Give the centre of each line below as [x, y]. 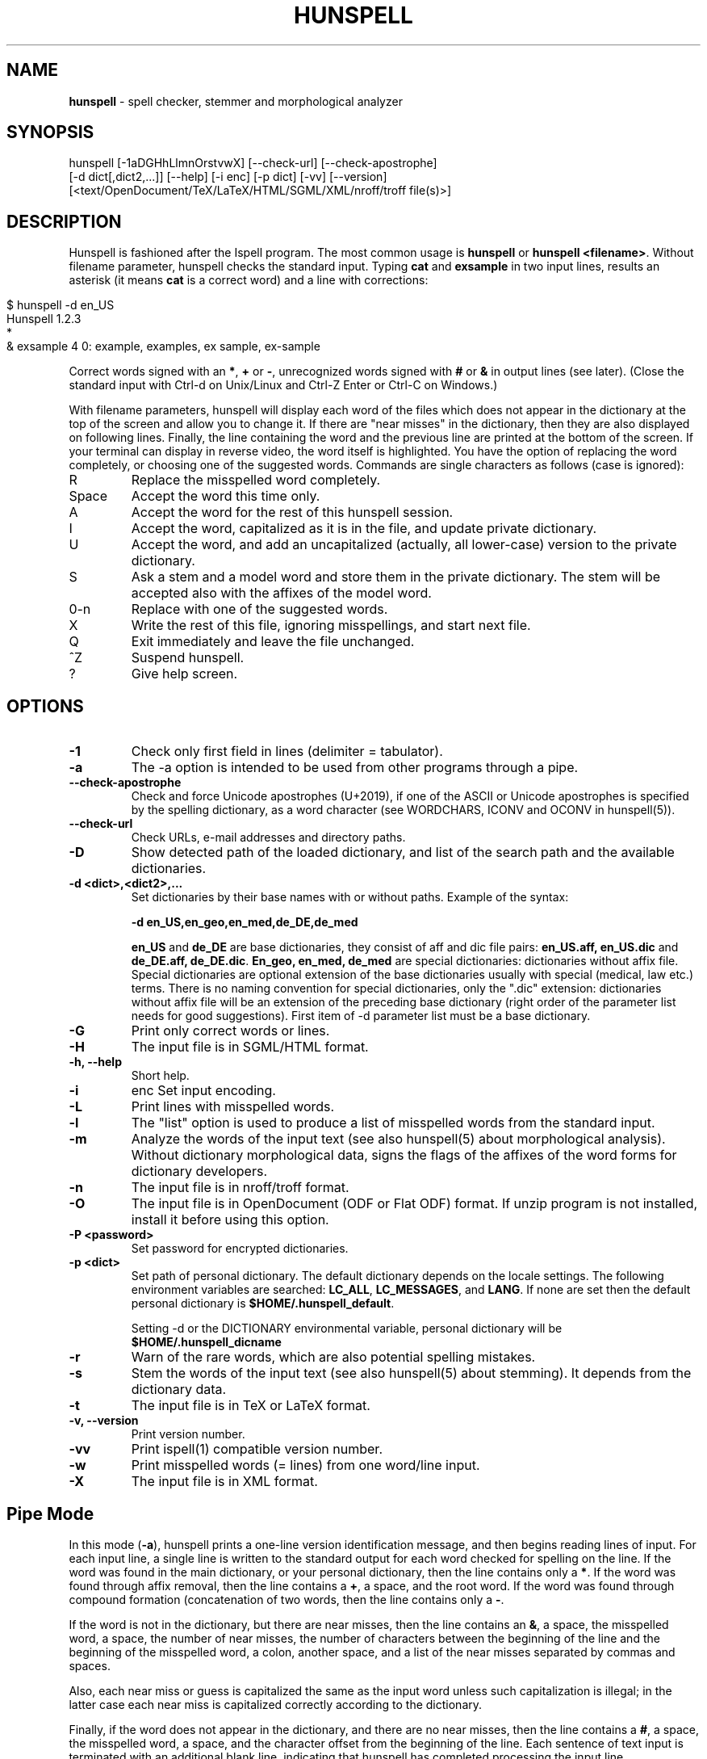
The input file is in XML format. [224, 1482]
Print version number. [188, 1434]
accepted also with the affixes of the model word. [281, 593]
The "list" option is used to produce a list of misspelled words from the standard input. [393, 1123]
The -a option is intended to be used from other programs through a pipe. [355, 768]
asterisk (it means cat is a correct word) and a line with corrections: [249, 280]
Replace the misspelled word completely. [256, 480]
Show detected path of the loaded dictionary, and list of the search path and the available [403, 852]
